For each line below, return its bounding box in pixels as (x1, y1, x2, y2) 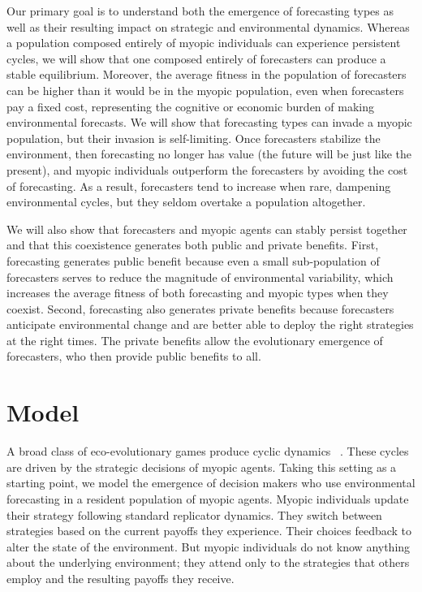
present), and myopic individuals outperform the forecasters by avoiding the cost (6, 161, 408, 178)
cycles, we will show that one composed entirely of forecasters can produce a (6, 50, 386, 67)
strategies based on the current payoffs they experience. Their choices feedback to (6, 522, 412, 539)
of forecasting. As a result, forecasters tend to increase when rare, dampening (6, 177, 391, 194)
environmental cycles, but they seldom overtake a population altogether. (6, 193, 366, 210)
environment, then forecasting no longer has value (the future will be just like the (6, 145, 411, 162)
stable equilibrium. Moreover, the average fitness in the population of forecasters (6, 66, 407, 83)
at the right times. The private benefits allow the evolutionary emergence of (6, 331, 383, 348)
